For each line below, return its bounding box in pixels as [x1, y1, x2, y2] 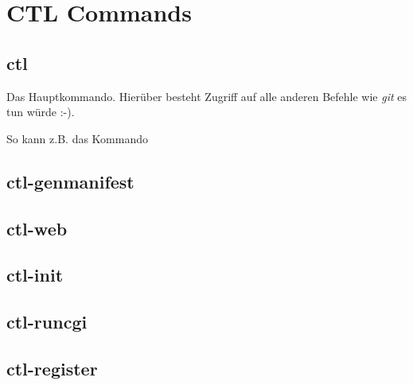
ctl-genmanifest [6, 169, 134, 193]
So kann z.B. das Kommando [6, 130, 148, 146]
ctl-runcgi [6, 309, 88, 334]
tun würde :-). [6, 103, 75, 120]
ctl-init [6, 262, 64, 287]
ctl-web [6, 216, 68, 240]
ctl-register [6, 356, 98, 380]
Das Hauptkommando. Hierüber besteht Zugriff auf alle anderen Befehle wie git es [6, 87, 407, 104]
